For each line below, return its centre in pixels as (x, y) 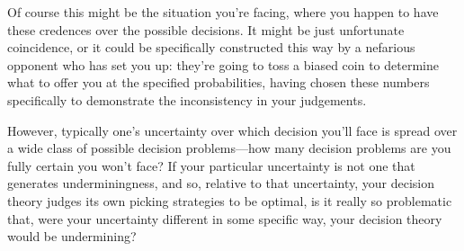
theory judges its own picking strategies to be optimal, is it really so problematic (230, 200)
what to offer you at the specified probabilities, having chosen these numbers (219, 82)
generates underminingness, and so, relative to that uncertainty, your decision (221, 183)
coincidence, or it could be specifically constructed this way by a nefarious (211, 47)
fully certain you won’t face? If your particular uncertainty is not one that (211, 165)
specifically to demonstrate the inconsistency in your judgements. (187, 99)
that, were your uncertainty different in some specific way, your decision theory (225, 218)
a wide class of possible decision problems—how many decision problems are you (229, 148)
